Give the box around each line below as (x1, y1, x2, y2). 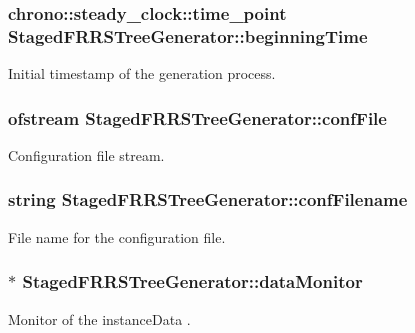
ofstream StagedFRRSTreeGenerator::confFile (8, 105, 387, 130)
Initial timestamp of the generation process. (8, 63, 276, 84)
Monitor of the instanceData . (8, 308, 191, 329)
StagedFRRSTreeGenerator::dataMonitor (22, 269, 363, 294)
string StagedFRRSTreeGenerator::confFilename (8, 187, 408, 212)
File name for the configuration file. (8, 226, 226, 247)
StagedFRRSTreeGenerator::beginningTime (8, 23, 368, 48)
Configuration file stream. (8, 144, 165, 165)
